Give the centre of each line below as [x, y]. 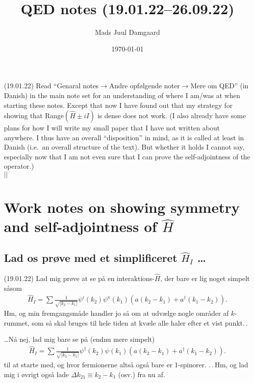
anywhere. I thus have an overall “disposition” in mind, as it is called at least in [124, 137]
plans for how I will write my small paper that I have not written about [112, 128]
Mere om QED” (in [219, 86]
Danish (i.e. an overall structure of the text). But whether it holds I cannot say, [124, 147]
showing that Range [34, 115]
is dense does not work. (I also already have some [172, 115]
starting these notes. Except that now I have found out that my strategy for [118, 105]
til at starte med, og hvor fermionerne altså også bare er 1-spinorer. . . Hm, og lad [126, 364]
